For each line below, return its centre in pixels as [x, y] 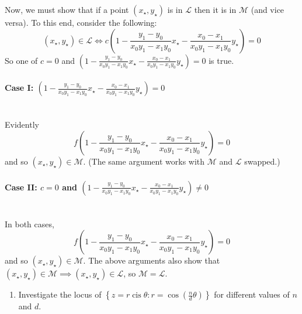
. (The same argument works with [144, 161]
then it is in [215, 9]
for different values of [252, 294]
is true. [221, 60]
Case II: [21, 187]
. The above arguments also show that [152, 260]
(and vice [268, 9]
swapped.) [262, 161]
